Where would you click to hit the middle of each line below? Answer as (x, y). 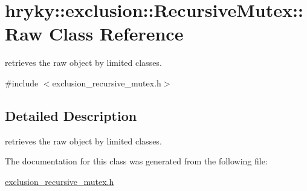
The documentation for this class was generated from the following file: (136, 161)
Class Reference (116, 34)
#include (22, 83)
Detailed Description (71, 115)
